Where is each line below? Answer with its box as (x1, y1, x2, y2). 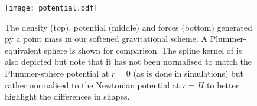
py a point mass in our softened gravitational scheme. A (5, 32, 207, 45)
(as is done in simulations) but (133, 67, 244, 79)
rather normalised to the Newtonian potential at (5, 78, 180, 91)
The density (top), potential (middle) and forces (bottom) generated (5, 21, 252, 33)
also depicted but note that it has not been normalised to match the (5, 55, 252, 68)
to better (207, 78, 239, 91)
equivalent (5, 44, 41, 56)
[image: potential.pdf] (5, 4, 98, 12)
